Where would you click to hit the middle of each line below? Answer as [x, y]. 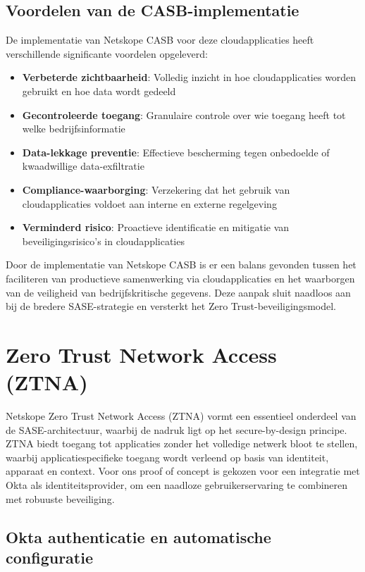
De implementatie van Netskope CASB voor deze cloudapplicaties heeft [160, 40]
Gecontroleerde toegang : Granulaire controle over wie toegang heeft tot [184, 114]
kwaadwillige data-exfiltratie [83, 166]
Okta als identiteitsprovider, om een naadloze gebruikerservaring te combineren [177, 484]
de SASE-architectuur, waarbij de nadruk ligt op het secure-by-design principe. [177, 429]
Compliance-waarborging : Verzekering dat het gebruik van [156, 189]
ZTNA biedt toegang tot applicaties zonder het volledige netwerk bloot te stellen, [182, 443]
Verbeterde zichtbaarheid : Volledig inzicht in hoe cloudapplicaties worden [189, 77]
